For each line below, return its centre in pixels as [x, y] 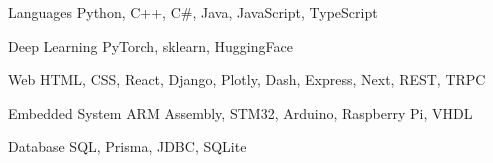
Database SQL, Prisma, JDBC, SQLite [127, 146]
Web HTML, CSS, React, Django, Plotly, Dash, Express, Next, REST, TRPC [247, 79]
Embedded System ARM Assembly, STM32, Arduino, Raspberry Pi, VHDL [240, 112]
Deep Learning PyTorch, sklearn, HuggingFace [150, 45]
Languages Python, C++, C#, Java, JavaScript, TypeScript [193, 12]
